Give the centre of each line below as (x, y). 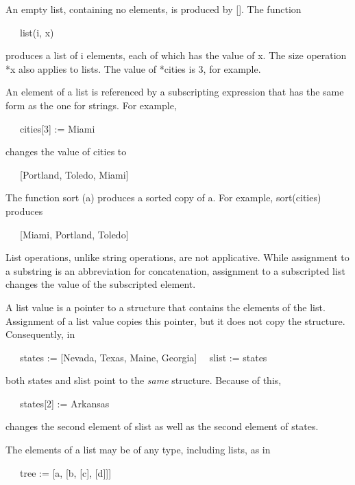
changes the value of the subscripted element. (101, 284)
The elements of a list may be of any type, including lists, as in (138, 450)
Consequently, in (40, 334)
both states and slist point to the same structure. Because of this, (144, 380)
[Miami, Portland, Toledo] (74, 234)
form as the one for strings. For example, (91, 105)
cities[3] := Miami (57, 128)
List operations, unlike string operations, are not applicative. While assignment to (177, 257)
